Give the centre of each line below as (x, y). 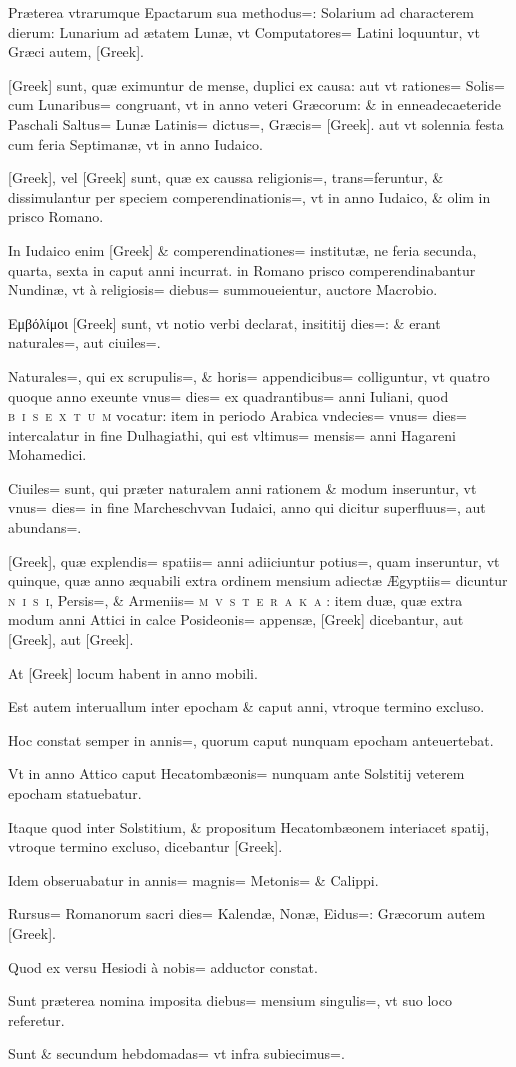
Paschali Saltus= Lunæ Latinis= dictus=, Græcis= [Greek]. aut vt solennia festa (256, 123)
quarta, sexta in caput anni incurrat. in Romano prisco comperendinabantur (242, 269)
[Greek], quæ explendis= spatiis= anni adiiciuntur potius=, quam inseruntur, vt (254, 560)
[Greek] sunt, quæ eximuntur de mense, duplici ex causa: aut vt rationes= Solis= (256, 84)
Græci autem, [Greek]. (76, 51)
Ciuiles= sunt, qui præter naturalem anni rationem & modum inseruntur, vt (242, 487)
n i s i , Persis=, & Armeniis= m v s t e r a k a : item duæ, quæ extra (235, 599)
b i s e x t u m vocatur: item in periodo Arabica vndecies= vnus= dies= (237, 415)
